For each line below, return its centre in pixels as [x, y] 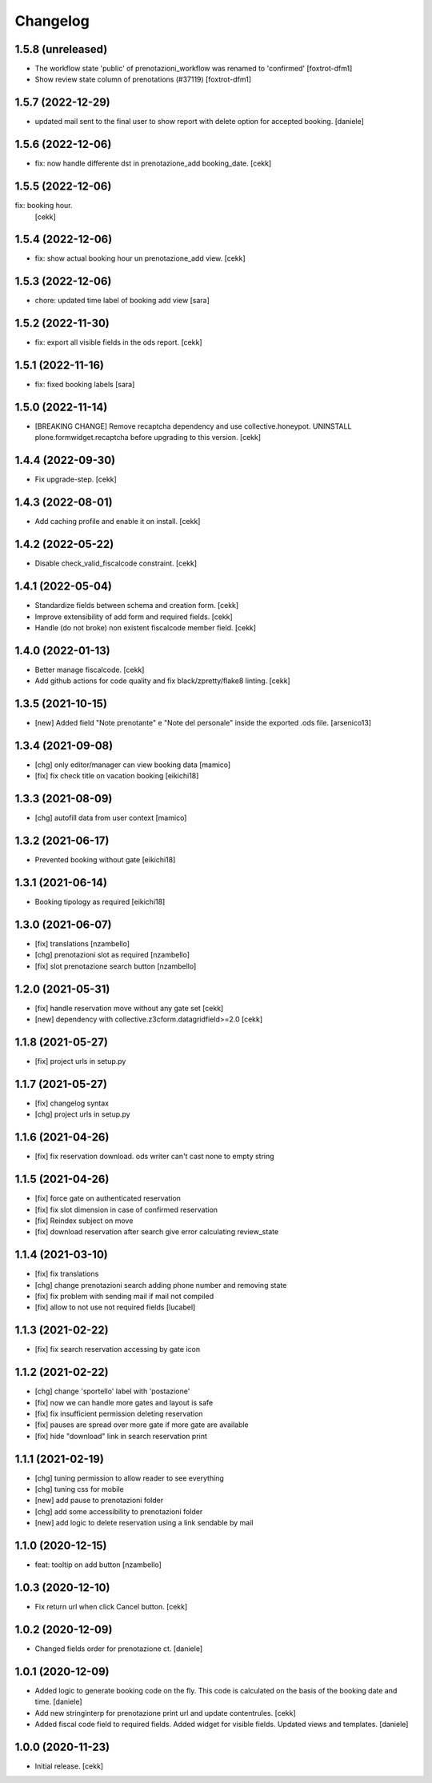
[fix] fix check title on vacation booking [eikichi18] [117, 776]
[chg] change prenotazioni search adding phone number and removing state [161, 1285]
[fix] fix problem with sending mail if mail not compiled [124, 1296]
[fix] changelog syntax [72, 1103]
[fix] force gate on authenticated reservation [108, 1198]
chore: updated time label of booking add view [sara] [122, 301]
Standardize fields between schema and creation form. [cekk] [137, 606]
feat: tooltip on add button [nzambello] [98, 1565]
